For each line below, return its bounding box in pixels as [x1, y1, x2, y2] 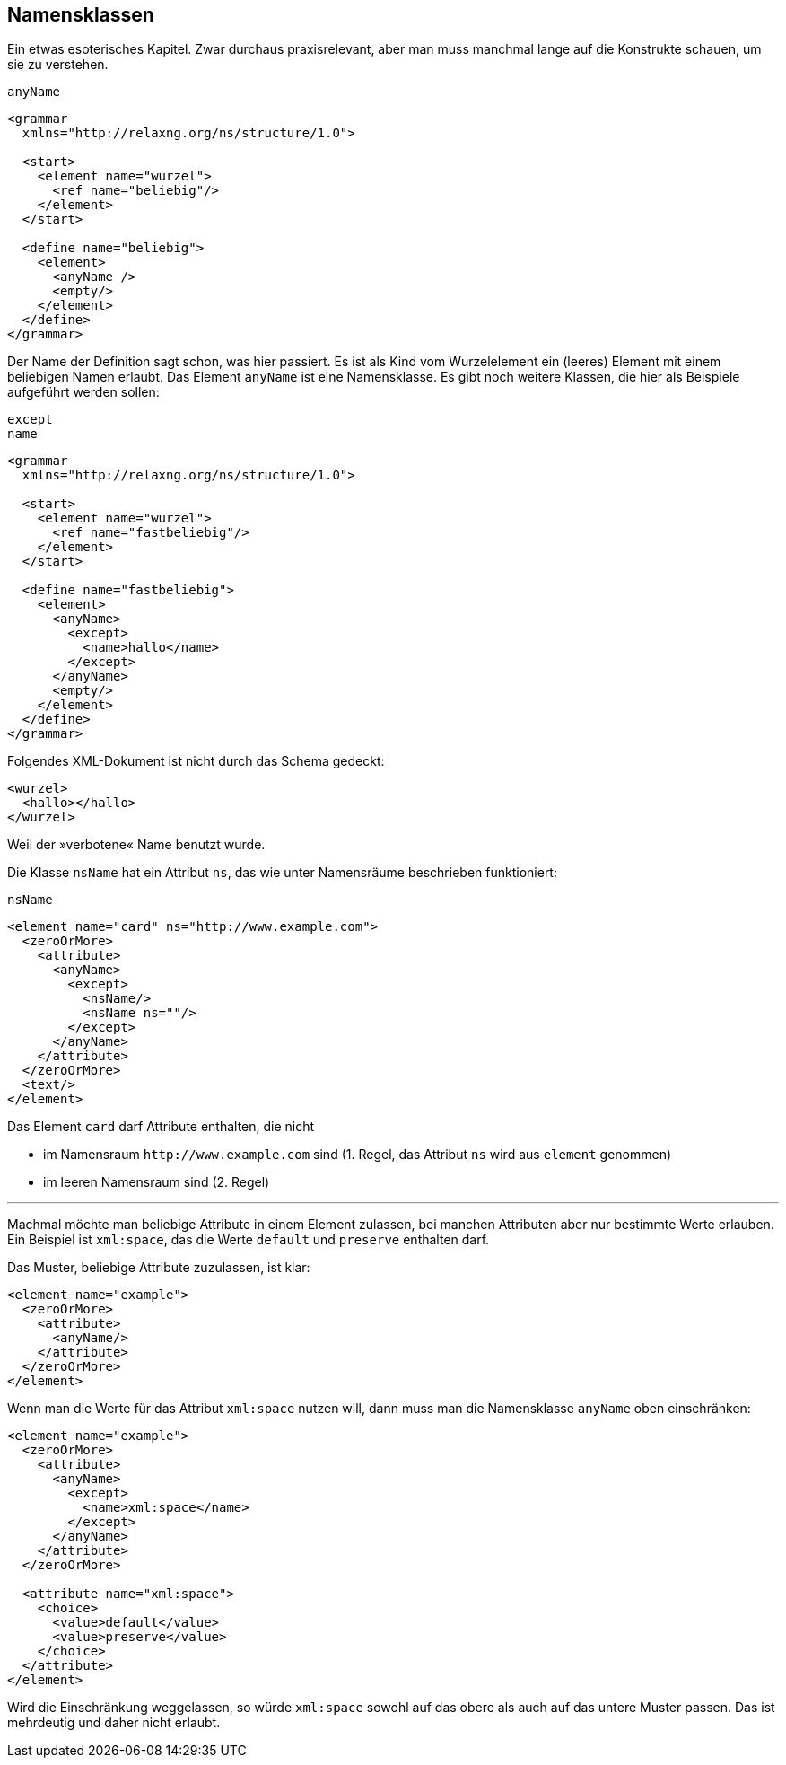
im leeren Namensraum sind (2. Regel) [43, 1174, 270, 1190]
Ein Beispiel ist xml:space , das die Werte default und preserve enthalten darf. [7, 1232, 490, 1248]
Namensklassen [7, 4, 154, 26]
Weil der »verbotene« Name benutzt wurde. [7, 837, 266, 853]
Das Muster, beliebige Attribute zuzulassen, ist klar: [7, 1260, 310, 1276]
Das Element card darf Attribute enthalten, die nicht [7, 1119, 315, 1135]
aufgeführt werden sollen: [7, 384, 160, 400]
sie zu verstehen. [7, 57, 109, 73]
